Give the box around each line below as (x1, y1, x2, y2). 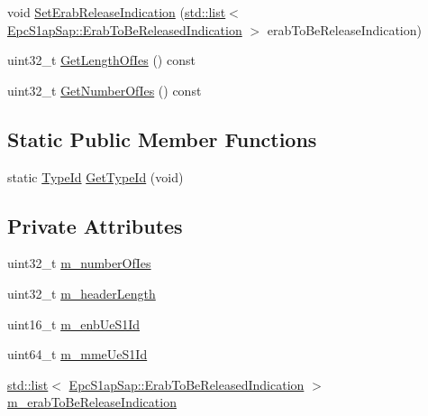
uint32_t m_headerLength (7, 283, 156, 302)
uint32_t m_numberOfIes (7, 254, 151, 273)
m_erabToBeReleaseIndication (7, 393, 177, 411)
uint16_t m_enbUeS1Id (7, 314, 141, 333)
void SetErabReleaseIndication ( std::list (7, 3, 226, 21)
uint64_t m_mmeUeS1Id (7, 345, 148, 364)
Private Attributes (7, 211, 183, 239)
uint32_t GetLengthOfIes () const (7, 51, 196, 69)
